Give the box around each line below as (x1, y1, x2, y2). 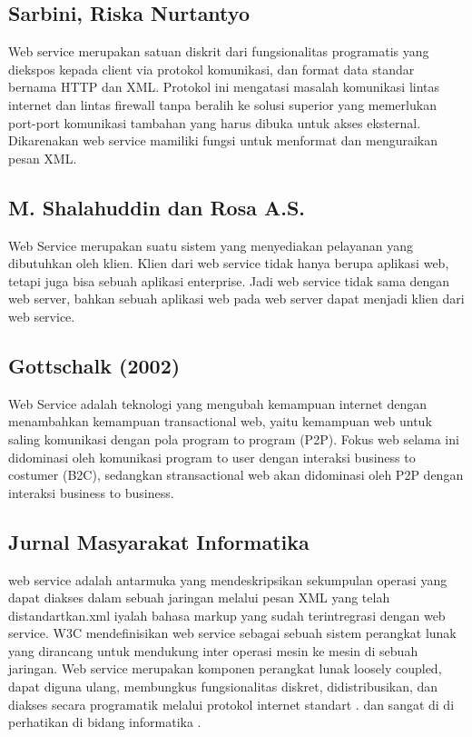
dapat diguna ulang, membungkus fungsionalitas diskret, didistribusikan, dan (8, 677, 438, 696)
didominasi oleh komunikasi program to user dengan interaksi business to (8, 447, 416, 466)
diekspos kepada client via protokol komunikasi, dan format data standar (8, 59, 415, 78)
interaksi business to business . (8, 483, 174, 502)
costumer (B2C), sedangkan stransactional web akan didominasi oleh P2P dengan (8, 465, 464, 484)
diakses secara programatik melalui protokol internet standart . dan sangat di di (8, 694, 455, 713)
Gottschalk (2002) (8, 351, 181, 379)
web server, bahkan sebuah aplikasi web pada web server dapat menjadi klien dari (8, 289, 465, 308)
